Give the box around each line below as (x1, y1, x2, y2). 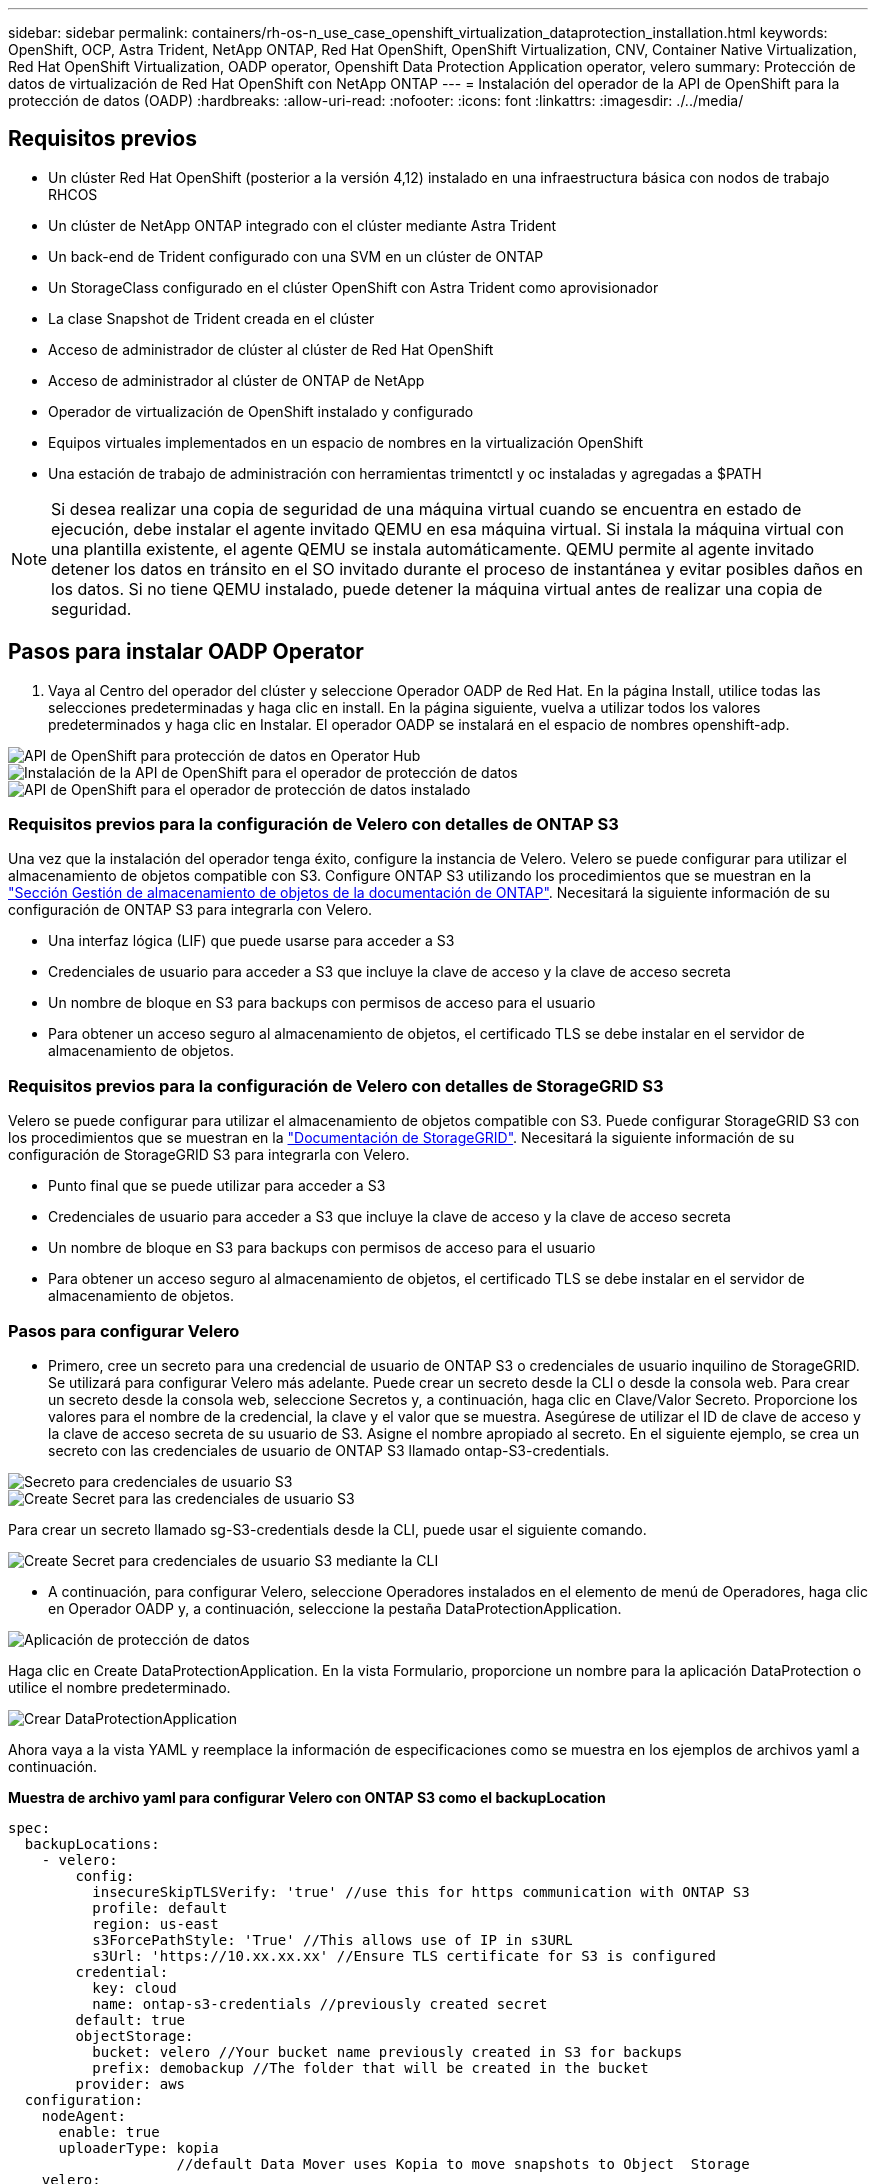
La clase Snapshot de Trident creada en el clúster (48, 309, 375, 327)
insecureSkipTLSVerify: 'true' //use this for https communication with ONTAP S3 (92, 1883, 750, 1900)
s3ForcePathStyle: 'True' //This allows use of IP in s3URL (92, 1931, 573, 1948)
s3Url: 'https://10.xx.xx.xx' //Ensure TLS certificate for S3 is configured (92, 1947, 717, 1964)
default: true (75, 2011, 186, 2028)
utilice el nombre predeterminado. (8, 1678, 231, 1696)
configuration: (24, 2091, 143, 2108)
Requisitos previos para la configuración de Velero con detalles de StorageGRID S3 (8, 1075, 664, 1096)
